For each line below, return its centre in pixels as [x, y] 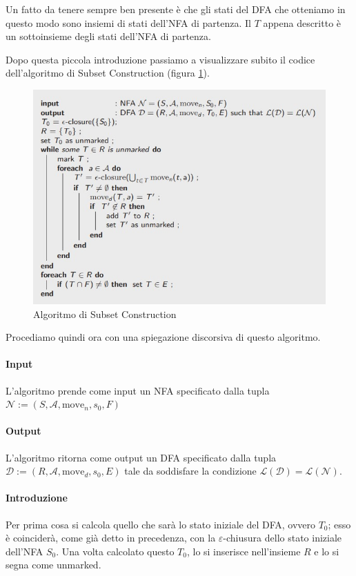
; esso [339, 524]
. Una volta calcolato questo [115, 551]
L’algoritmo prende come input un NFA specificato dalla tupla [138, 390]
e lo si [327, 551]
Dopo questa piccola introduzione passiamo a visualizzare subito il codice [160, 59]
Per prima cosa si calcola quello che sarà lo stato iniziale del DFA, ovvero [160, 524]
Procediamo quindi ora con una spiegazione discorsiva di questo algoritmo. [163, 337]
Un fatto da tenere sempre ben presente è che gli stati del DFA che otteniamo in [176, 9]
